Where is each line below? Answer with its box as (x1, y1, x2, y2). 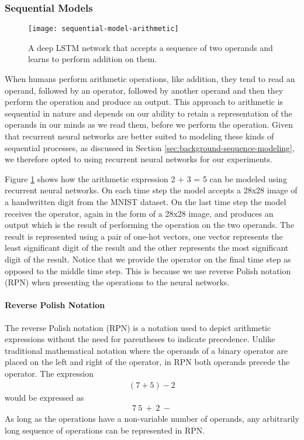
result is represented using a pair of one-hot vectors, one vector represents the (5, 230, 283, 242)
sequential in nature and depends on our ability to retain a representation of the (5, 107, 292, 119)
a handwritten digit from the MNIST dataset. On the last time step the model (5, 196, 286, 207)
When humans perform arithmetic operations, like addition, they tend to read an (5, 73, 295, 85)
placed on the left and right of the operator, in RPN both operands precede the (5, 356, 290, 368)
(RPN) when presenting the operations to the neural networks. (5, 276, 230, 288)
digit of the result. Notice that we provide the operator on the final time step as (5, 253, 291, 265)
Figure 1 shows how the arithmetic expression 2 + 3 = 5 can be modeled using (5, 172, 287, 185)
